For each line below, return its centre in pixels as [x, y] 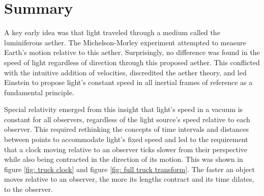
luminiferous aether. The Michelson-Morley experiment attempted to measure [125, 42]
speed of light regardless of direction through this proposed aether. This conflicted [132, 62]
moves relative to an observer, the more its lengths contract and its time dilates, [129, 179]
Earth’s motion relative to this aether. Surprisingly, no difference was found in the [132, 52]
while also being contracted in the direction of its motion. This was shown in [124, 159]
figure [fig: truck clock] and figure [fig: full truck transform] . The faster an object [129, 169]
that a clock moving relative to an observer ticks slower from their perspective [126, 149]
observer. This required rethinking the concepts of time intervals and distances [126, 129]
